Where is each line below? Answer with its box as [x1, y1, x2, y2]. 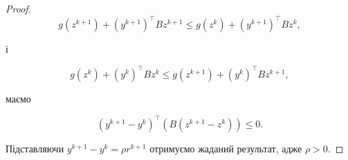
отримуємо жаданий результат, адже [149, 141, 302, 156]
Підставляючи [6, 141, 64, 156]
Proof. [6, 1, 31, 15]
